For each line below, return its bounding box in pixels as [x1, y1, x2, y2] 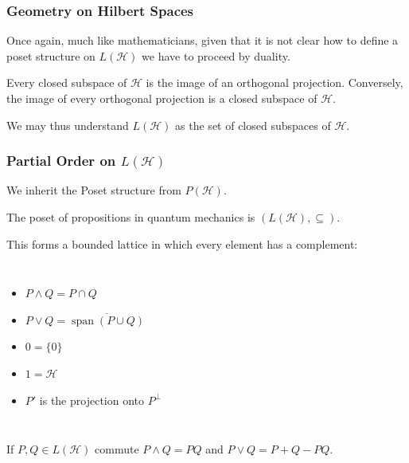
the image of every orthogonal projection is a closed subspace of [6, 90, 317, 106]
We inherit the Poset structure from [6, 182, 181, 198]
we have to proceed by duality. [142, 47, 290, 64]
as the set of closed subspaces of [175, 116, 331, 133]
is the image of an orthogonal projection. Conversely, [146, 74, 403, 91]
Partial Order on [6, 151, 116, 171]
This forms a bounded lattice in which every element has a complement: [6, 235, 358, 252]
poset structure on [6, 47, 95, 64]
